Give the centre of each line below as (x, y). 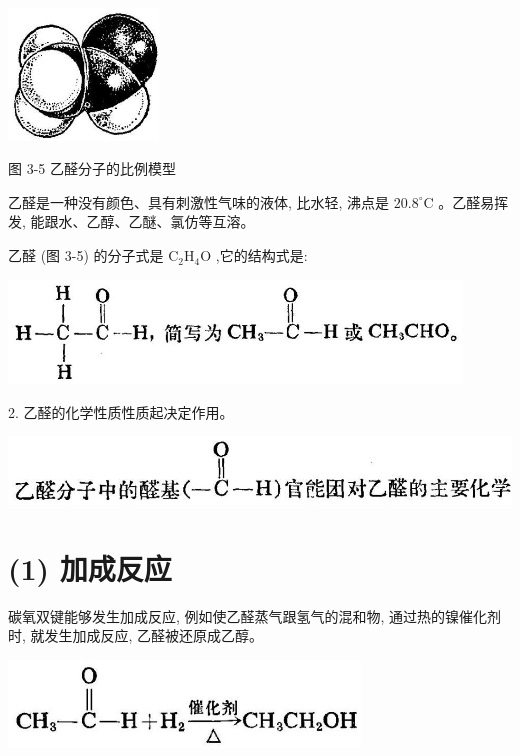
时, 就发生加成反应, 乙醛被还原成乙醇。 (136, 635)
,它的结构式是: (261, 255)
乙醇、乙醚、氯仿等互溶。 (170, 221)
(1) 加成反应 (90, 567)
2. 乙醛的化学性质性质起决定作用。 (121, 411)
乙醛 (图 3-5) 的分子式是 (86, 255)
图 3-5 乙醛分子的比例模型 (92, 168)
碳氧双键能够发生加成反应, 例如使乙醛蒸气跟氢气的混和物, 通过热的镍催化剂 (255, 615)
